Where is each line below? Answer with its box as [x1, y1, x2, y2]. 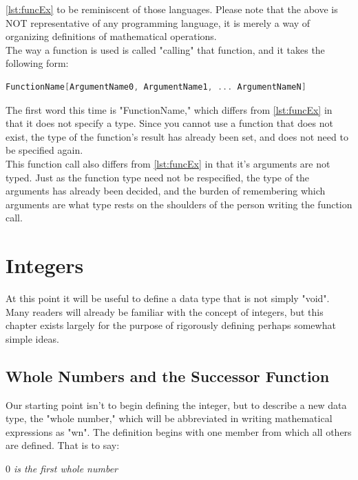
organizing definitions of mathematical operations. [6, 29, 217, 43]
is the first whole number [14, 461, 118, 475]
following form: [6, 56, 69, 70]
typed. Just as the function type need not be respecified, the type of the [6, 170, 310, 184]
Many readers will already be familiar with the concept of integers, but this [6, 304, 324, 319]
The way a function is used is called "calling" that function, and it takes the [6, 42, 325, 57]
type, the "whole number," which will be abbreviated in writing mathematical [6, 411, 333, 426]
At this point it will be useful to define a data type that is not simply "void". [6, 291, 330, 306]
